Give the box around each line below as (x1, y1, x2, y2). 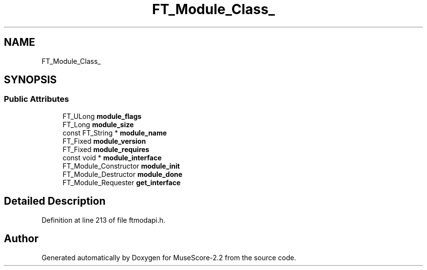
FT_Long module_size (62, 120, 134, 129)
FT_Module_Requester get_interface (62, 178, 181, 187)
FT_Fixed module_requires (62, 145, 150, 154)
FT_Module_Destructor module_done (62, 170, 183, 178)
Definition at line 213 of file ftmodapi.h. (41, 215, 166, 224)
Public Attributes (4, 94, 69, 104)
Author (4, 232, 39, 245)
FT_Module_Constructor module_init (62, 161, 180, 170)
